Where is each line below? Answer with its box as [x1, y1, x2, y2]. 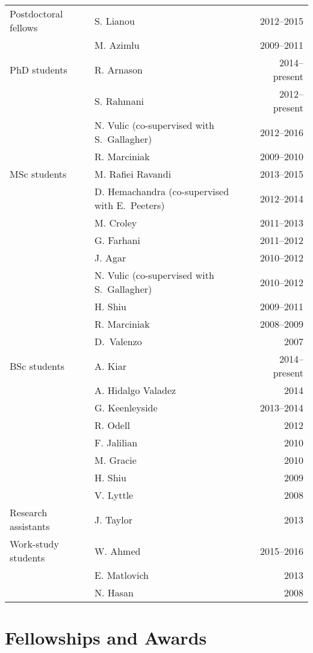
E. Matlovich [94, 568, 149, 582]
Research [10, 505, 48, 519]
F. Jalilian [94, 436, 138, 449]
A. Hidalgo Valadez [94, 383, 176, 397]
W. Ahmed [94, 543, 141, 558]
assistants [10, 519, 50, 533]
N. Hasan [94, 586, 134, 599]
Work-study [10, 537, 59, 551]
